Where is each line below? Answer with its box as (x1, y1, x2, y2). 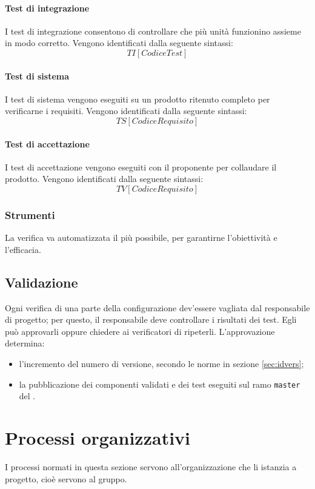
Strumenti (5, 207, 55, 222)
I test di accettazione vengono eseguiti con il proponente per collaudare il (5, 160, 277, 173)
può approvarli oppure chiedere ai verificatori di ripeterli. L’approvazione (5, 325, 275, 337)
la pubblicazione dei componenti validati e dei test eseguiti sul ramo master (19, 377, 300, 390)
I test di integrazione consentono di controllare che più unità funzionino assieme (5, 24, 301, 37)
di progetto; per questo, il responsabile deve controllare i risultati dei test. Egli (5, 313, 297, 326)
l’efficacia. (5, 243, 41, 255)
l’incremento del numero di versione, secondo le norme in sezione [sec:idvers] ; (19, 357, 304, 369)
